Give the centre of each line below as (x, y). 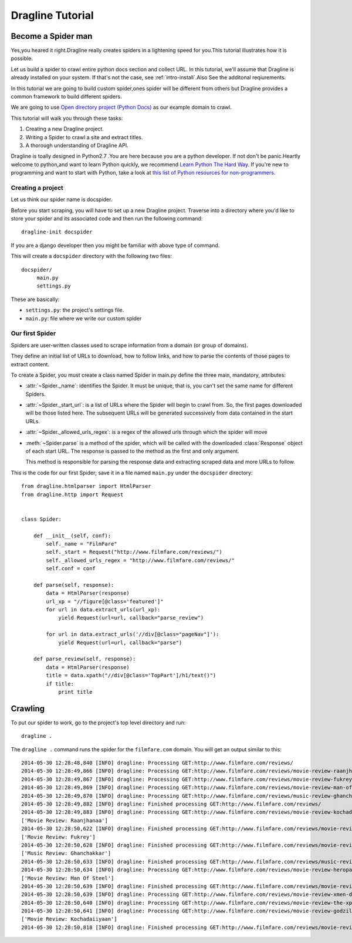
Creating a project (37, 188)
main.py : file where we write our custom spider (84, 318)
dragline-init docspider (57, 232)
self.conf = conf (71, 569)
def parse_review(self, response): (84, 659)
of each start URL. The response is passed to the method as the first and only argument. (133, 451)
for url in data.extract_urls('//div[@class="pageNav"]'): (133, 634)
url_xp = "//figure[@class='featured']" (105, 601)
